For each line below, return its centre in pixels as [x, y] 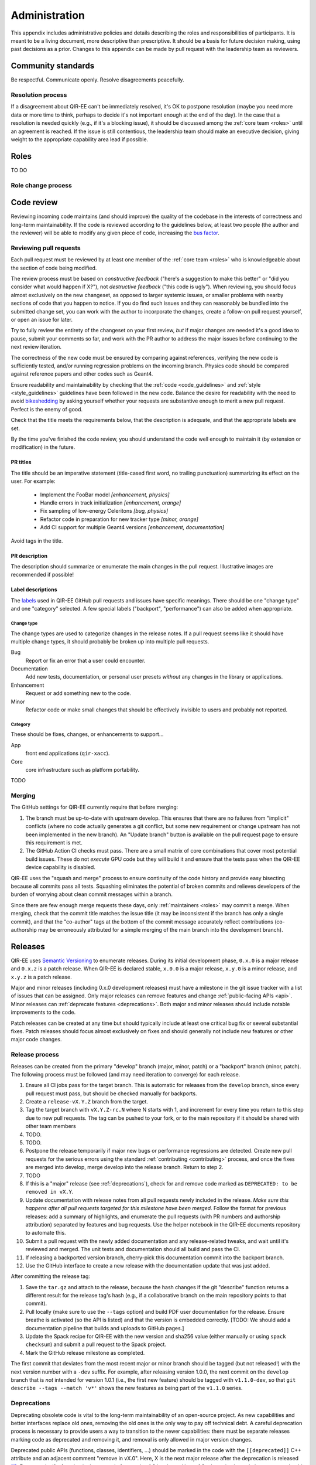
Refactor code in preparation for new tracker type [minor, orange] [119, 519]
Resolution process [39, 95]
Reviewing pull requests [46, 248]
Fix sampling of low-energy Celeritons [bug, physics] [104, 511]
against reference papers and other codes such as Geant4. [82, 374]
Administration [48, 15]
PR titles [21, 462]
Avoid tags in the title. [37, 541]
